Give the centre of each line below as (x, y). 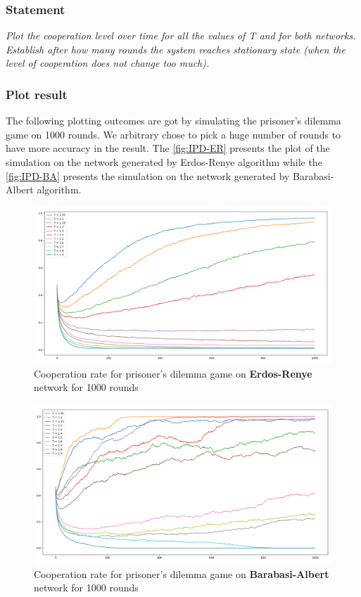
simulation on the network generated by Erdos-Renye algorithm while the (164, 162)
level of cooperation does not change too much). (108, 63)
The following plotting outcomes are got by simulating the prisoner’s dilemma (173, 121)
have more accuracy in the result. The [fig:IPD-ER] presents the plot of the (168, 148)
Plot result (37, 94)
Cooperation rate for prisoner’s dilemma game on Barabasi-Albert (182, 573)
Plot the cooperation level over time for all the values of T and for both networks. (181, 36)
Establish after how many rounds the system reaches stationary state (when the (176, 49)
